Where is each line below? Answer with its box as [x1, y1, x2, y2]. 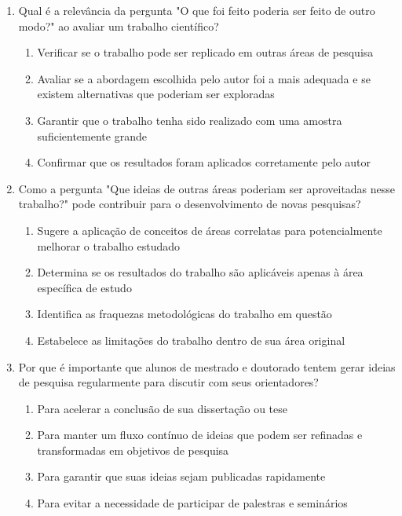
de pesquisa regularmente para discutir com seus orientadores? [18, 374, 319, 390]
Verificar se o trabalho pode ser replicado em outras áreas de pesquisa [37, 44, 374, 60]
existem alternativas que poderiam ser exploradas [37, 86, 275, 102]
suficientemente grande [37, 127, 147, 144]
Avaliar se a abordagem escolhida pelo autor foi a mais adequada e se [37, 70, 371, 86]
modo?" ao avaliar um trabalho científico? [18, 17, 219, 34]
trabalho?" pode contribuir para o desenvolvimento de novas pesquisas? [18, 196, 361, 212]
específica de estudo [37, 279, 132, 295]
